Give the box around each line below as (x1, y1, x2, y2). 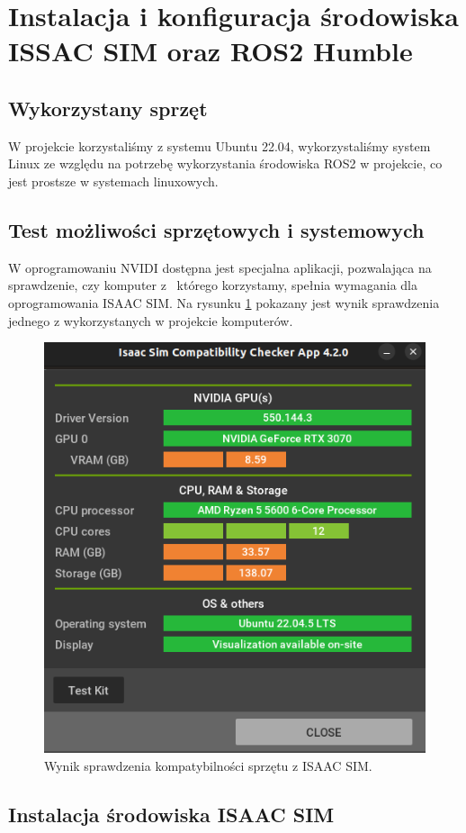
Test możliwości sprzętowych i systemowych (8, 215, 425, 243)
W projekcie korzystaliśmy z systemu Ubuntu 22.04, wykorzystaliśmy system (8, 136, 431, 155)
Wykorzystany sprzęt (8, 94, 208, 122)
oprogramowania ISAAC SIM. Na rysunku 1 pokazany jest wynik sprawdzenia (8, 293, 440, 312)
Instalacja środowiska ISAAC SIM (8, 800, 335, 828)
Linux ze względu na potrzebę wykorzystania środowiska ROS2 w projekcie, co (8, 154, 443, 173)
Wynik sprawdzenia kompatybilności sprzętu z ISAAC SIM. (44, 756, 372, 774)
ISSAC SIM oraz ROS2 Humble (8, 32, 413, 69)
